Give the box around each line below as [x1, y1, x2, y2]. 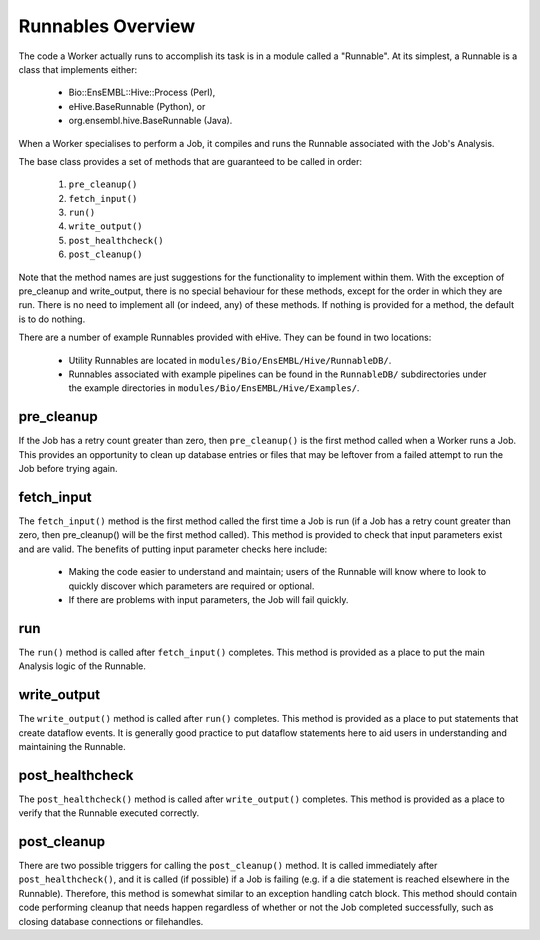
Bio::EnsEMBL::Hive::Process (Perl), [68, 86, 216, 99]
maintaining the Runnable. [18, 740, 126, 752]
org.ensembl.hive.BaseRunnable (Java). [68, 115, 233, 127]
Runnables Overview [18, 15, 196, 37]
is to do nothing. [18, 313, 86, 325]
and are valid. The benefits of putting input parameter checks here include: [18, 543, 328, 555]
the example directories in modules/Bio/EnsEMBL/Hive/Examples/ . [68, 382, 360, 394]
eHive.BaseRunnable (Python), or [68, 100, 206, 112]
